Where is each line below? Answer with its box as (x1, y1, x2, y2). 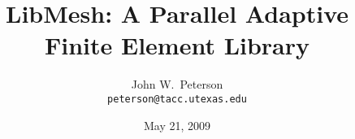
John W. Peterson (131, 76, 223, 93)
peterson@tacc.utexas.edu (107, 93, 247, 105)
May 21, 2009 (143, 116, 211, 133)
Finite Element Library (44, 28, 310, 62)
